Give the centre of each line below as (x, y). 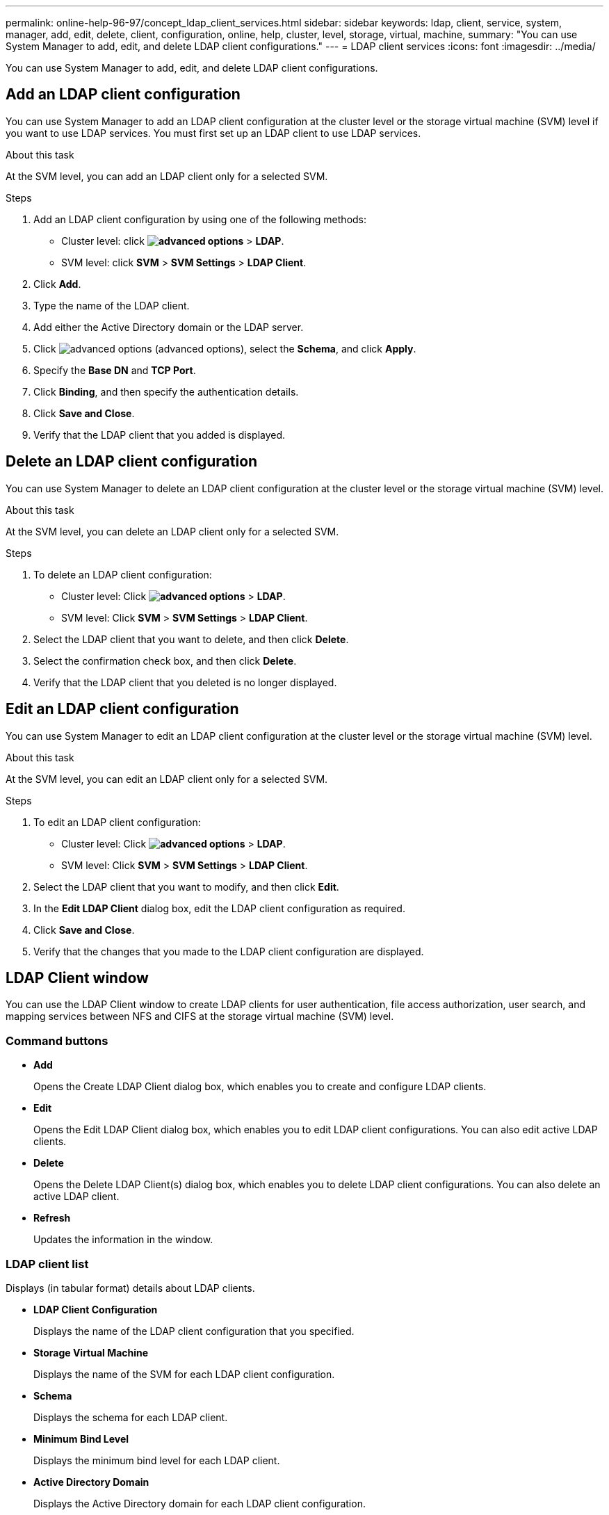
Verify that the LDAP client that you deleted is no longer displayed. (185, 682)
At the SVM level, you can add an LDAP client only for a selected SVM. (167, 176)
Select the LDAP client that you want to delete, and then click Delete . (191, 639)
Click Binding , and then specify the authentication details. (166, 391)
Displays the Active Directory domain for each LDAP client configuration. (200, 1503)
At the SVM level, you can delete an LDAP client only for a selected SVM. (172, 531)
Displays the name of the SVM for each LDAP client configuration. (184, 1374)
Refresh (52, 1218)
